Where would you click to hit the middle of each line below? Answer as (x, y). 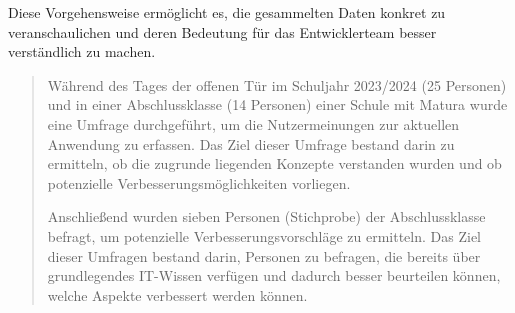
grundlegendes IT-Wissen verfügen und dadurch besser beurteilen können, (274, 275)
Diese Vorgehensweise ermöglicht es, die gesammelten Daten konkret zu (227, 12)
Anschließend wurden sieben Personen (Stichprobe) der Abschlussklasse (266, 216)
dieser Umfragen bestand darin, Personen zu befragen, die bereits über (264, 255)
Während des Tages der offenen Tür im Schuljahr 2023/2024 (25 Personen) (277, 84)
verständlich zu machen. (82, 51)
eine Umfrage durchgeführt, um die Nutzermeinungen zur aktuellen (253, 123)
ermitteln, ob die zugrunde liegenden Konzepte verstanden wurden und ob (274, 163)
